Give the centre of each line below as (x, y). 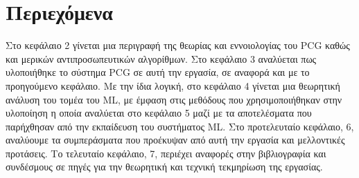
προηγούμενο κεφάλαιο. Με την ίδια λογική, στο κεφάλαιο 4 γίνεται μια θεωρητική (173, 85)
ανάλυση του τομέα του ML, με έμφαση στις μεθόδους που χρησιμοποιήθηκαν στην (174, 99)
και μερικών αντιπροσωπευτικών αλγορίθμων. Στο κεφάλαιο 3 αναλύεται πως (161, 58)
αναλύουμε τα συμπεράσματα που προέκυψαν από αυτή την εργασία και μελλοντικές (175, 140)
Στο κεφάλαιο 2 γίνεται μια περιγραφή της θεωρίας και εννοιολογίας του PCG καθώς (178, 45)
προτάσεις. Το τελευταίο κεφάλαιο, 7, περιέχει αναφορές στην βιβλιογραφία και (166, 153)
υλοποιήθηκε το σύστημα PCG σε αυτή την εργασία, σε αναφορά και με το (158, 72)
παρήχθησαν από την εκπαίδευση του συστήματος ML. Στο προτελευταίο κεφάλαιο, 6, (180, 126)
